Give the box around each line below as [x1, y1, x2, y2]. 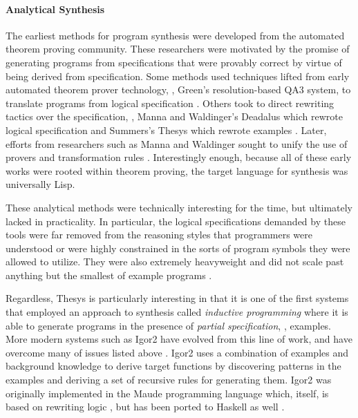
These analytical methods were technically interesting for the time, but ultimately [6, 200, 352, 214]
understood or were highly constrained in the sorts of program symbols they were [6, 240, 350, 255]
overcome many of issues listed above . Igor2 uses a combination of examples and [6, 345, 348, 359]
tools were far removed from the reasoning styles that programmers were [6, 227, 313, 242]
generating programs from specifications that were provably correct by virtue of [6, 55, 342, 69]
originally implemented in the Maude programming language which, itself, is [6, 386, 329, 400]
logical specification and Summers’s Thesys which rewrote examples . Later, [6, 122, 327, 137]
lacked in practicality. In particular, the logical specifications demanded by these [6, 213, 346, 228]
